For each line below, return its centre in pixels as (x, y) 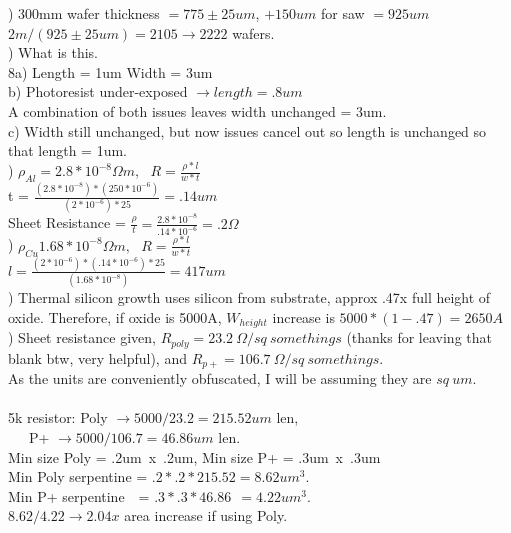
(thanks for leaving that (419, 337)
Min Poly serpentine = (78, 476)
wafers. (253, 32)
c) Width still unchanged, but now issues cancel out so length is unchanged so (247, 130)
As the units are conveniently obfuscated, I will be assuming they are (220, 378)
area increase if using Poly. (206, 515)
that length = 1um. (68, 150)
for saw (343, 13)
